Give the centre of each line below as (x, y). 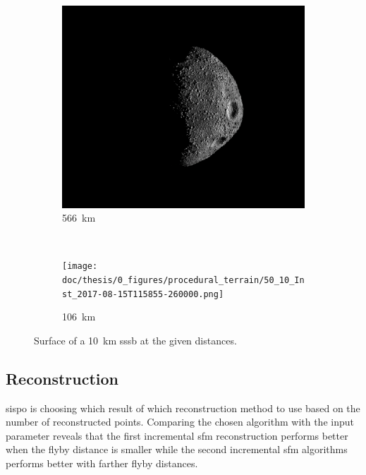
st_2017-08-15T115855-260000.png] (143, 294)
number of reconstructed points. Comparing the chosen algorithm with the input (180, 422)
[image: (80, 266)
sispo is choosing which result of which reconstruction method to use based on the (183, 408)
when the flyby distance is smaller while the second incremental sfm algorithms (177, 449)
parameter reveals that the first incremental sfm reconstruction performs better (177, 435)
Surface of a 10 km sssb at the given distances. (135, 340)
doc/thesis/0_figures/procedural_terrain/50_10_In (183, 280)
